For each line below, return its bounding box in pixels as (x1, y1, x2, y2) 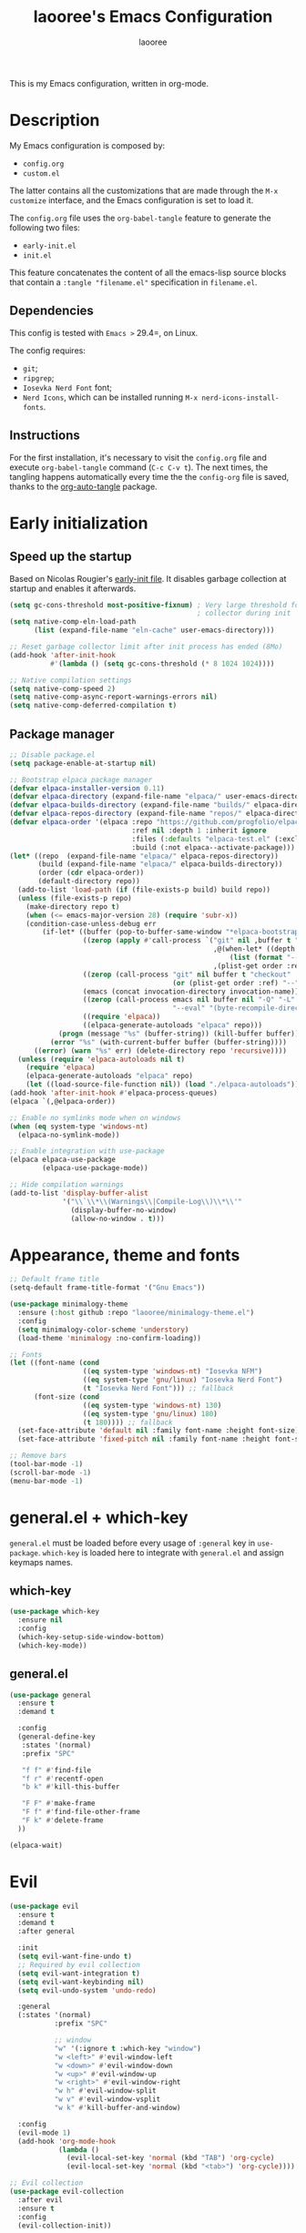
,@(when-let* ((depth (212, 944, 296, 953)
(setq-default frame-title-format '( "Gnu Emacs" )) (9, 1283, 206, 1292)
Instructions (9, 428, 80, 444)
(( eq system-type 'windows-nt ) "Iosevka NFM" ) (82, 1367, 262, 1376)
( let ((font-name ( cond (9, 1359, 100, 1368)
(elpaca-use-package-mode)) (42, 1164, 148, 1173)
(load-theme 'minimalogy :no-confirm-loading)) (17, 1333, 202, 1342)
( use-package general (9, 1690, 92, 1699)
